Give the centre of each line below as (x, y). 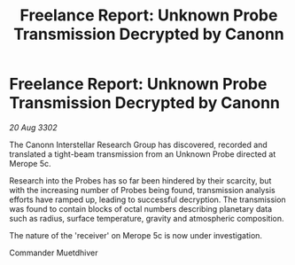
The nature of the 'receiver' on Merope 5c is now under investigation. (136, 235)
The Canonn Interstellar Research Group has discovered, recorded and (138, 144)
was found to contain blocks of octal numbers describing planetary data (141, 208)
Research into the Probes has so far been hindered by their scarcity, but (140, 180)
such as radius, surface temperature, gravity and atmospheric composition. (147, 218)
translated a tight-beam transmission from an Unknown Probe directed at (143, 154)
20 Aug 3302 (33, 127)
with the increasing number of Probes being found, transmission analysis (143, 190)
